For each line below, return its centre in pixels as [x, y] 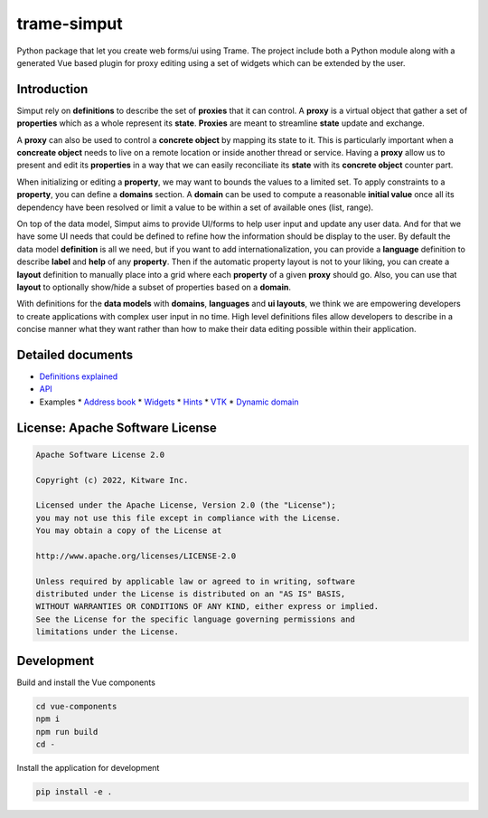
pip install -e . [74, 791]
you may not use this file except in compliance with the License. [188, 518]
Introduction [52, 89]
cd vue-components [76, 706]
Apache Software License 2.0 [100, 454]
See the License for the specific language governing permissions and [196, 619]
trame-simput [70, 24]
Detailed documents [75, 354]
